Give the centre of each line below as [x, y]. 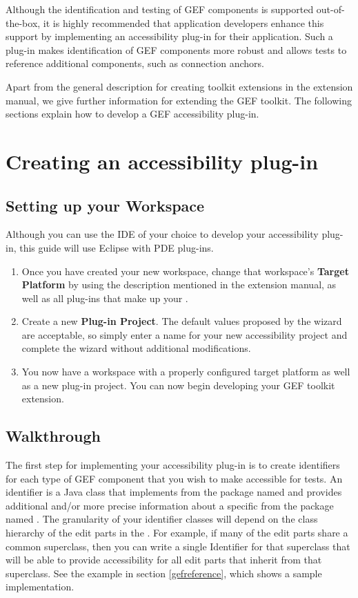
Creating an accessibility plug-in [162, 161]
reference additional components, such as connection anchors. [135, 63]
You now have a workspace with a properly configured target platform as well [186, 372]
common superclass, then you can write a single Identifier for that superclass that [178, 546]
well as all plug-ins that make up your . [105, 298]
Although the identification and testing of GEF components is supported [160, 9]
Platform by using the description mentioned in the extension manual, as [179, 284]
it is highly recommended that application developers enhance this [183, 22]
